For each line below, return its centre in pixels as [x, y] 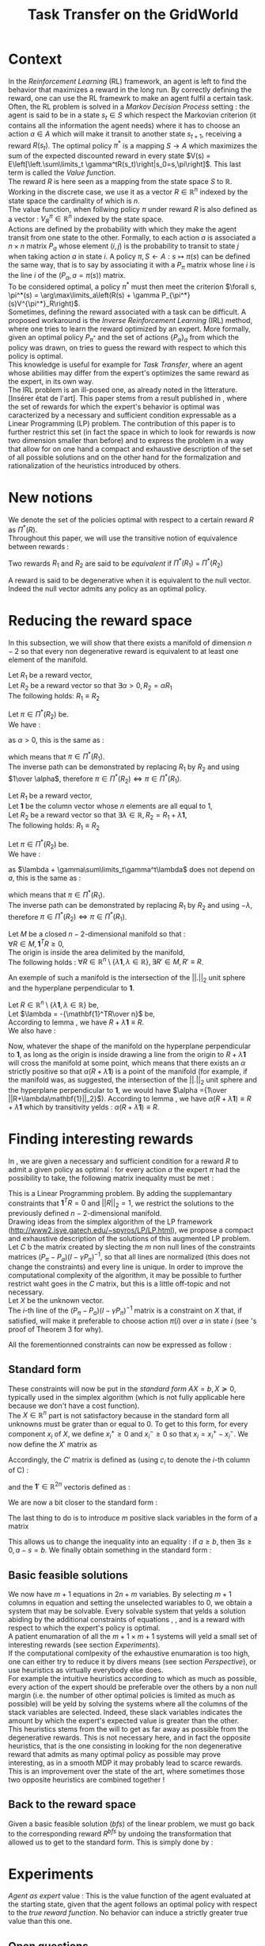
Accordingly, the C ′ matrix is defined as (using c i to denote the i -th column [129, 1460]
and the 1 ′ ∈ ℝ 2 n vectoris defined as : [69, 1486]
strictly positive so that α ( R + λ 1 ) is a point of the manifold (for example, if [128, 1071]
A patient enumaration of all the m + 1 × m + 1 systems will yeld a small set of [133, 1636]
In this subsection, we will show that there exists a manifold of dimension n [130, 642]
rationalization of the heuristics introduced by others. [95, 465]
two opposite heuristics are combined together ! [87, 1780]
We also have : [32, 1030]
